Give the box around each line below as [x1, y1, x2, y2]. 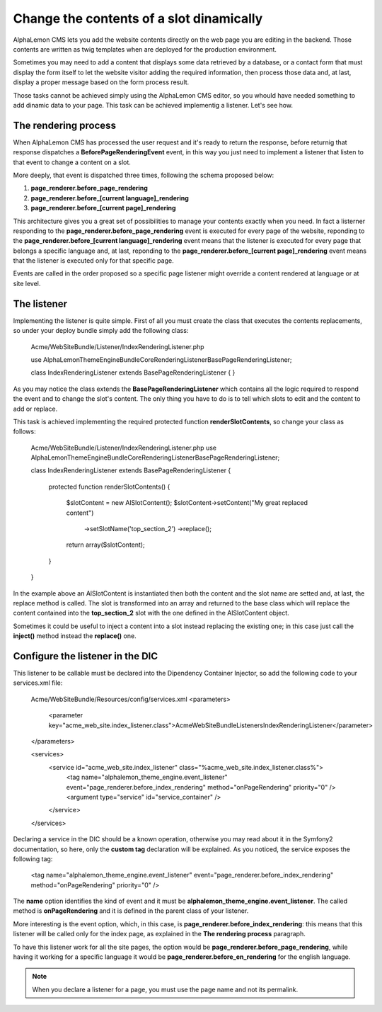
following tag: [13, 854, 53, 863]
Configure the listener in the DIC [13, 650, 158, 662]
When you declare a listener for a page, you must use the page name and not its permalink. [32, 985, 299, 994]
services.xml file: [13, 678, 63, 687]
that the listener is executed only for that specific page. [13, 256, 174, 265]
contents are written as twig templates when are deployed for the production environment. [13, 45, 277, 53]
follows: [13, 427, 36, 436]
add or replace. [13, 404, 58, 413]
